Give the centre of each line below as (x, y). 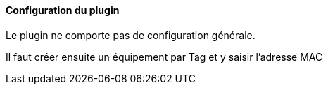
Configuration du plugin (63, 10)
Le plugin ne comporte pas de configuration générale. (131, 35)
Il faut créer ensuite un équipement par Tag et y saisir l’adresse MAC (164, 57)
